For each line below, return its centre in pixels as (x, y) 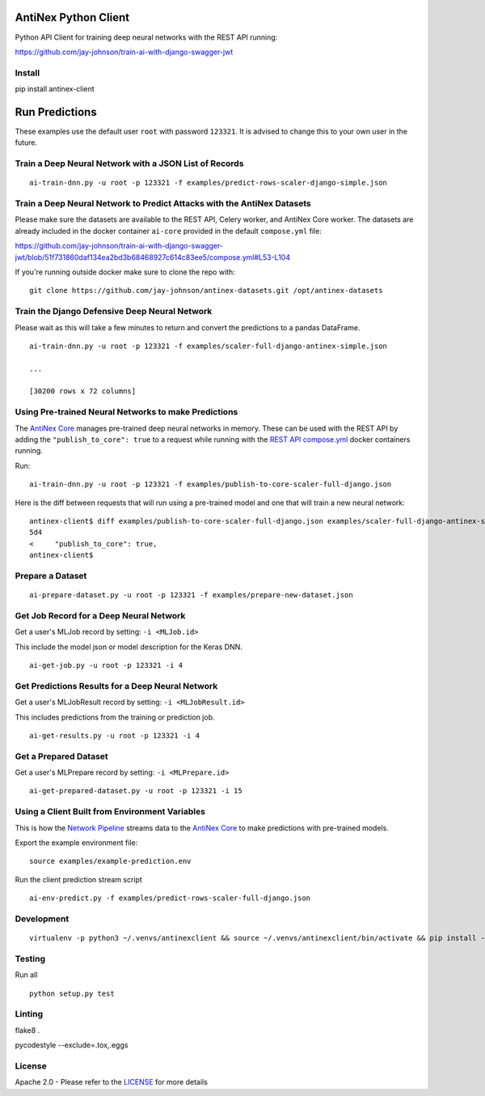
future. (26, 142)
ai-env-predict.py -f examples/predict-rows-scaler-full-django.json (170, 898)
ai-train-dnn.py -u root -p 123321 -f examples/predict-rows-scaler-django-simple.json (209, 183)
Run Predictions (56, 112)
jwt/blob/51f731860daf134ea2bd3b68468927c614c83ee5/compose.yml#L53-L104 (153, 257)
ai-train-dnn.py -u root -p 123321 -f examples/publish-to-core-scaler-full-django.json (211, 484)
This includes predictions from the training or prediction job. (115, 717)
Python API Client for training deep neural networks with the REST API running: (146, 37)
